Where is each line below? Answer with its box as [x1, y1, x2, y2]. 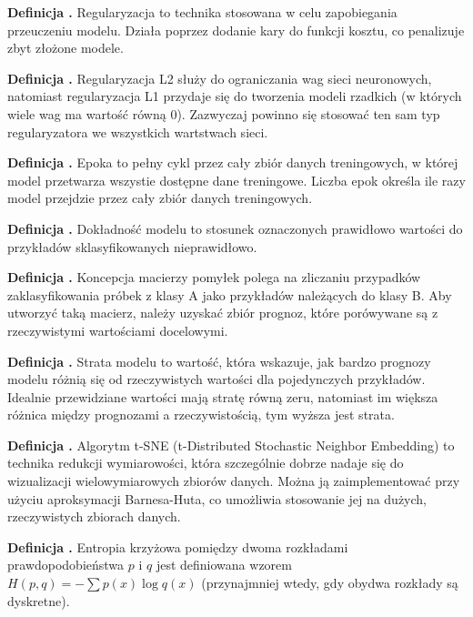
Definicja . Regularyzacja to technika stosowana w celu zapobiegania [7, 3, 398, 21]
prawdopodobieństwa [7, 555, 125, 574]
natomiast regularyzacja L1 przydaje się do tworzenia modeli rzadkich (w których [7, 86, 462, 106]
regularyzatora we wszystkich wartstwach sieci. [7, 122, 268, 141]
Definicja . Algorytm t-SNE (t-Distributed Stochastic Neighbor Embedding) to [7, 435, 455, 454]
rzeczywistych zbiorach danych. [7, 507, 181, 526]
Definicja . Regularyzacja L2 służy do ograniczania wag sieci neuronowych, [7, 68, 432, 87]
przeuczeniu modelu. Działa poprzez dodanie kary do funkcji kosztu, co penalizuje [7, 20, 465, 39]
